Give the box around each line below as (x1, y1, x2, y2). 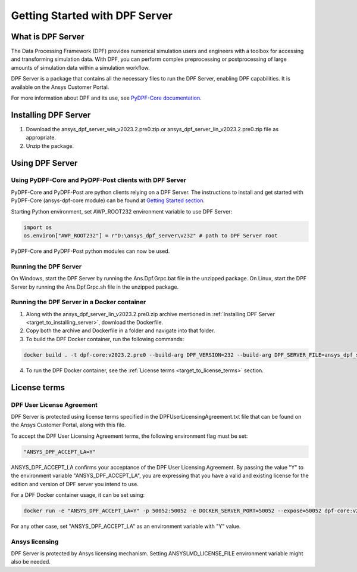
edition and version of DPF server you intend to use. (11, 480, 139, 487)
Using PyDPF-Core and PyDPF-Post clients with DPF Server (11, 176, 187, 184)
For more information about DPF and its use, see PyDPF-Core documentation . (11, 94, 202, 101)
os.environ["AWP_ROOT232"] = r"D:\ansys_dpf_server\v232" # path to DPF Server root (23, 233, 278, 239)
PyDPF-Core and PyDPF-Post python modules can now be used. (11, 248, 170, 255)
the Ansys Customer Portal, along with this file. (11, 421, 126, 429)
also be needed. (11, 558, 51, 565)
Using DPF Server (11, 158, 78, 168)
